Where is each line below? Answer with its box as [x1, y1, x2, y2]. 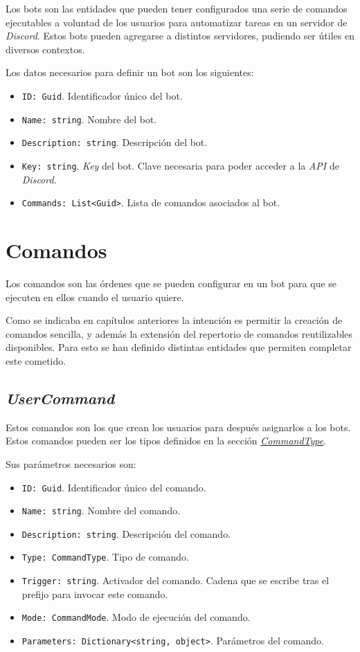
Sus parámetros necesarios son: [6, 456, 136, 471]
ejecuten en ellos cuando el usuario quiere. [6, 289, 184, 304]
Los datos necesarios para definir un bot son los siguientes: [6, 65, 254, 80]
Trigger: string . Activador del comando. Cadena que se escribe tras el [21, 573, 330, 588]
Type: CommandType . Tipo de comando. [21, 550, 189, 564]
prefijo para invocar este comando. [21, 586, 168, 601]
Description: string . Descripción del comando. [21, 526, 231, 541]
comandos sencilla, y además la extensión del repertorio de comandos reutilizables [6, 326, 353, 341]
